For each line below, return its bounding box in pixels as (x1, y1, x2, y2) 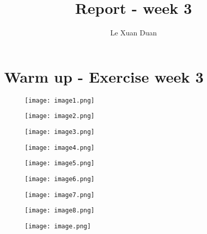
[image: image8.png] (25, 207, 95, 215)
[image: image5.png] (25, 160, 95, 167)
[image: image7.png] (25, 191, 95, 199)
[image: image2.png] (25, 112, 95, 120)
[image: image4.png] (25, 144, 95, 151)
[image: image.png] (25, 222, 91, 230)
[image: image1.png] (25, 96, 95, 104)
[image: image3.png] (25, 128, 95, 135)
